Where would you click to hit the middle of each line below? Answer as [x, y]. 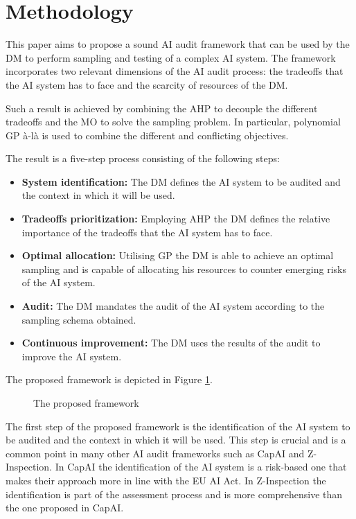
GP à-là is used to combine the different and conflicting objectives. [147, 135]
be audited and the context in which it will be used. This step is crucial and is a [176, 440]
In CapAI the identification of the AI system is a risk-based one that [201, 467]
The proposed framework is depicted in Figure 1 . [109, 379]
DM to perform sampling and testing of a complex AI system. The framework [171, 57]
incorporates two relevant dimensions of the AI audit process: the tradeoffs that [175, 71]
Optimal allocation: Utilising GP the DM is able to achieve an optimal [178, 255]
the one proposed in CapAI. [65, 508]
